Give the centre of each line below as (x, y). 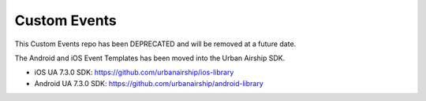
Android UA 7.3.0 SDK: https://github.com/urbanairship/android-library (149, 83)
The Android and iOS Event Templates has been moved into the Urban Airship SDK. (150, 58)
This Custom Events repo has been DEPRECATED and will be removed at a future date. (155, 44)
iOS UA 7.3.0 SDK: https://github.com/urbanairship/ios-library (134, 72)
